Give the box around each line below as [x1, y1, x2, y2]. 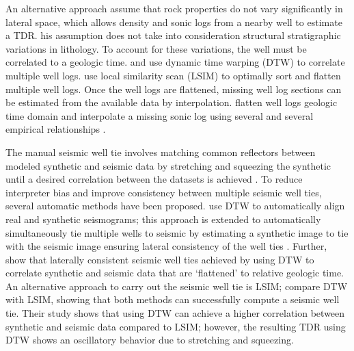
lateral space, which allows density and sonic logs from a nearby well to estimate [5, 14, 342, 29]
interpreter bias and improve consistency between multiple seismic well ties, [5, 185, 322, 199]
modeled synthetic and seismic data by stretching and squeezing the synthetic [5, 158, 331, 172]
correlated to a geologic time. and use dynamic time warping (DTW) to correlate [5, 55, 345, 69]
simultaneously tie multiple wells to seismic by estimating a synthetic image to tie [5, 225, 349, 239]
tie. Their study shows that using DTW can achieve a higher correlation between [5, 306, 345, 320]
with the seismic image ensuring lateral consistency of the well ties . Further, [5, 239, 327, 253]
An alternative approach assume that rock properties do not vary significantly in [5, 1, 343, 15]
